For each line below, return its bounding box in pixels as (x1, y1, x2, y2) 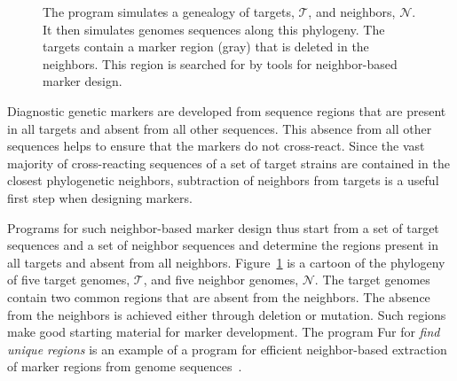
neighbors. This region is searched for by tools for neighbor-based (43, 54, 398, 73)
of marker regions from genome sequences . (7, 357, 242, 376)
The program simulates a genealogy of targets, (43, 3, 295, 20)
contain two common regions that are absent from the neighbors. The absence (7, 287, 430, 306)
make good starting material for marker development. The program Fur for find (7, 323, 440, 341)
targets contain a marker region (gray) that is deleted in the (43, 37, 369, 56)
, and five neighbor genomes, (143, 270, 299, 289)
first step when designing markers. (7, 188, 193, 206)
